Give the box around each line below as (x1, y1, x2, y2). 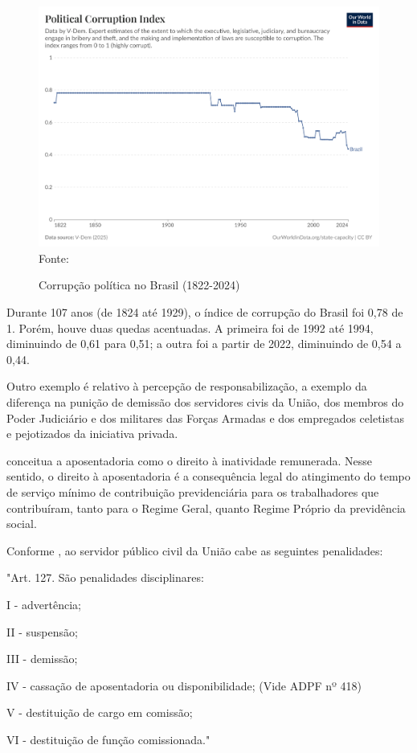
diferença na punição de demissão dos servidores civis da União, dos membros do (6, 393, 404, 410)
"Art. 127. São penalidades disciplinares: (6, 569, 204, 586)
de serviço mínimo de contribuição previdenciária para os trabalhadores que (6, 483, 379, 500)
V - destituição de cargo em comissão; (6, 704, 193, 721)
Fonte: (39, 249, 69, 266)
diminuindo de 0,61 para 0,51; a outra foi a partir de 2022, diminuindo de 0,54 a (6, 335, 402, 352)
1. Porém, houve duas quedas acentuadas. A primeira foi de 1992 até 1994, (6, 319, 374, 336)
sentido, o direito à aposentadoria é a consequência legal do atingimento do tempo (6, 468, 411, 485)
